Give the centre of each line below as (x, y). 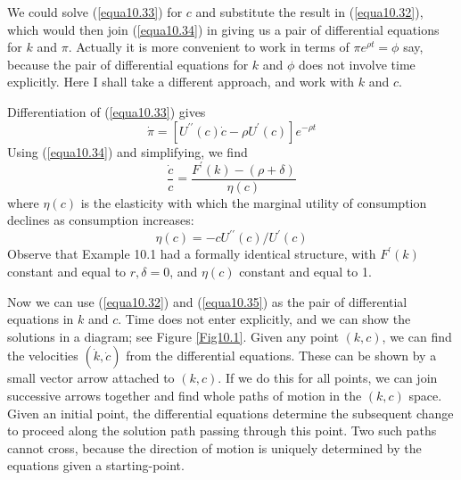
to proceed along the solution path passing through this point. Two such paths (222, 430)
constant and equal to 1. (305, 271)
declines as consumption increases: (101, 220)
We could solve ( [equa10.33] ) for (95, 12)
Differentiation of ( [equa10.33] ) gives (107, 111)
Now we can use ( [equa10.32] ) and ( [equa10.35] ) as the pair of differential (207, 301)
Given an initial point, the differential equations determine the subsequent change (230, 413)
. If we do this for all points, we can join (328, 378)
